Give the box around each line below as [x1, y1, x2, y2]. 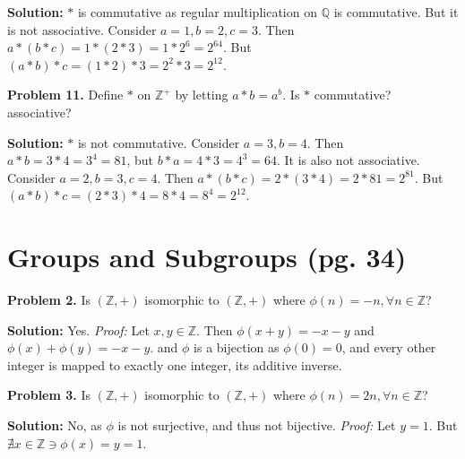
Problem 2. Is [7, 290, 91, 309]
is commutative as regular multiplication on [77, 3, 317, 21]
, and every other [341, 338, 436, 357]
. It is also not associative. [277, 151, 420, 169]
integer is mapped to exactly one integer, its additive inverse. [7, 355, 342, 374]
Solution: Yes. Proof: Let [7, 320, 150, 339]
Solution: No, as [7, 416, 102, 435]
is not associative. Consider [7, 20, 157, 39]
